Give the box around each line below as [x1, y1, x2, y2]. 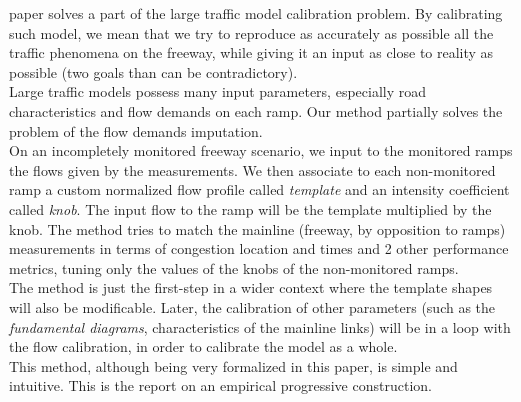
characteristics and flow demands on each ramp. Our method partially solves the [9, 100, 503, 121]
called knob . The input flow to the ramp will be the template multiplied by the [9, 198, 492, 219]
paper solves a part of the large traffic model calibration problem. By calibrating [9, 3, 503, 23]
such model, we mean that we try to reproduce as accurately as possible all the [9, 22, 494, 43]
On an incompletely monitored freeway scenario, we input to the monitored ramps [9, 140, 513, 161]
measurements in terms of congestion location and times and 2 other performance [9, 238, 509, 259]
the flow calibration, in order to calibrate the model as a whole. [9, 336, 398, 357]
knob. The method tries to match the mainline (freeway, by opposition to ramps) [9, 218, 506, 239]
